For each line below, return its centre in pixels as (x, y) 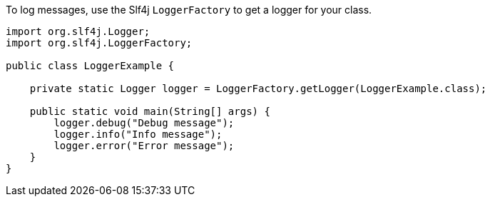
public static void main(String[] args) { (150, 111)
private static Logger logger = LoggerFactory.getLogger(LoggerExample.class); (258, 89)
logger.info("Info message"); (138, 134)
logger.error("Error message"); (144, 146)
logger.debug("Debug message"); (144, 123)
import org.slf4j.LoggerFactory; (99, 43)
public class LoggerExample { (90, 66)
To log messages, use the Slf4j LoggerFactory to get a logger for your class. (189, 10)
